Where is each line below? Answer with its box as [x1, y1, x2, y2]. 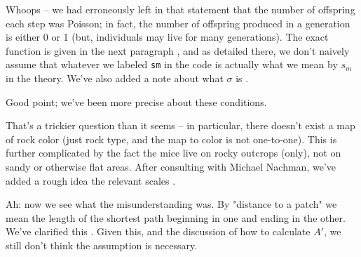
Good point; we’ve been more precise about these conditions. [6, 94, 267, 109]
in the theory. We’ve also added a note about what [6, 71, 224, 86]
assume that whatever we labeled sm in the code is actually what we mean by [6, 57, 338, 72]
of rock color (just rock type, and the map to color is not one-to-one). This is [6, 131, 337, 146]
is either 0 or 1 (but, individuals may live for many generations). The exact [6, 29, 329, 44]
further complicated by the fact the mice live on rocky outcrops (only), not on [6, 145, 341, 160]
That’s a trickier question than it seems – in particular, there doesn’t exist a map [6, 118, 355, 133]
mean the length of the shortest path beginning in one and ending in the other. [6, 210, 346, 225]
